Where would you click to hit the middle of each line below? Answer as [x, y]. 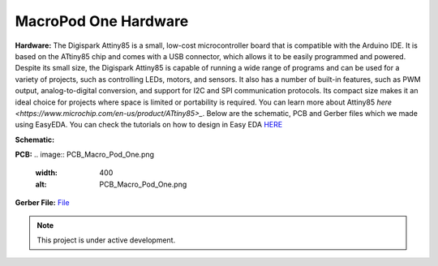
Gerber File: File [42, 203]
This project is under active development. [106, 240]
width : [47, 173]
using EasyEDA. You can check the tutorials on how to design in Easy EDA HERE [149, 125]
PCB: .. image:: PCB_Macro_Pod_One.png [84, 155]
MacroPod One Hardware [102, 21]
